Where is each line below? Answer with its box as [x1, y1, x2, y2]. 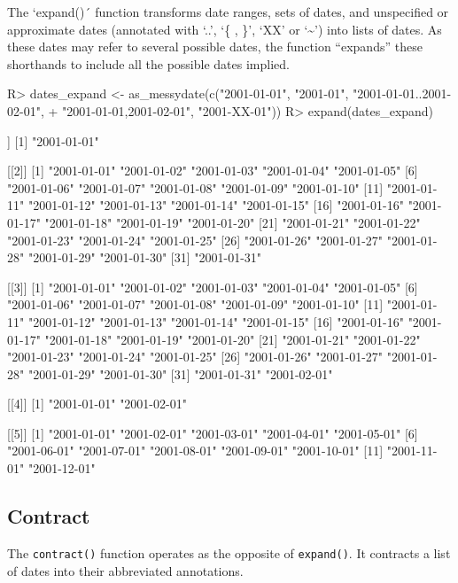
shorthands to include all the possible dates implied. [7, 54, 290, 73]
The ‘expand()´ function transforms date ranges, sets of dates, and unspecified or [7, 3, 449, 20]
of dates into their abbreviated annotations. [7, 561, 244, 579]
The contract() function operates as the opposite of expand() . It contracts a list [7, 543, 451, 562]
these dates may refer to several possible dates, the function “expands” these [7, 37, 423, 56]
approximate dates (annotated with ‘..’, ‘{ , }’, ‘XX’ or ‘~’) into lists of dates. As [7, 19, 442, 38]
